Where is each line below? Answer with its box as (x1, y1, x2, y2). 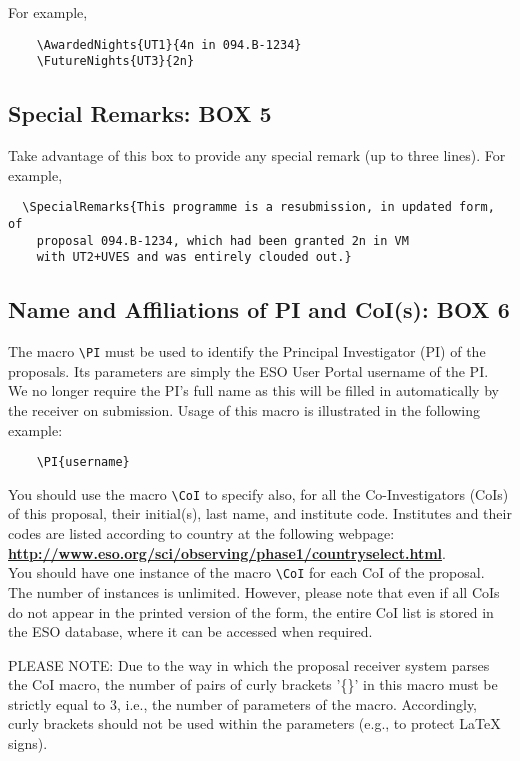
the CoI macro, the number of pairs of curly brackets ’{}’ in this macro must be (8, 674, 498, 695)
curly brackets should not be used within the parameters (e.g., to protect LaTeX (8, 713, 501, 734)
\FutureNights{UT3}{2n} (36, 54, 195, 69)
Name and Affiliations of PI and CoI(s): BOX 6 (8, 294, 510, 325)
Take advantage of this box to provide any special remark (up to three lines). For (8, 145, 506, 166)
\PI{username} (36, 455, 130, 470)
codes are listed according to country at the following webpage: (8, 523, 395, 544)
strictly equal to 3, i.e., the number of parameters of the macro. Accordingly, (8, 693, 477, 714)
